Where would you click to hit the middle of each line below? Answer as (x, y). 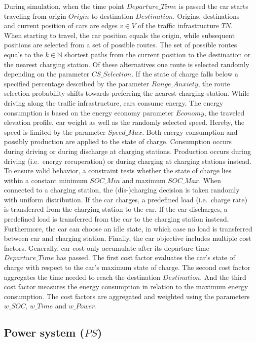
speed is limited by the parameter (55, 132)
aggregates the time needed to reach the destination (82, 277)
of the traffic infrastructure (178, 25)
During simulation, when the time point (64, 6)
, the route (214, 83)
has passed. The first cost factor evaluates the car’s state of (146, 257)
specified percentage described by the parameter (77, 83)
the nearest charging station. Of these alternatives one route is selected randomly (127, 64)
